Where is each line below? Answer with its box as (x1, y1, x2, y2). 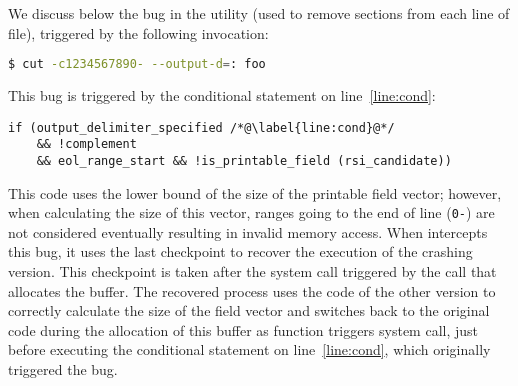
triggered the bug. (8, 359, 118, 380)
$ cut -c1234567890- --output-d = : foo (8, 57, 266, 72)
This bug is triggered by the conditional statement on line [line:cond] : (8, 85, 436, 106)
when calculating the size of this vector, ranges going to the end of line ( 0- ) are (8, 202, 495, 223)
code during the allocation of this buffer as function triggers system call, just (8, 319, 479, 340)
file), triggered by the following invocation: (8, 22, 269, 43)
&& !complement (36, 137, 137, 152)
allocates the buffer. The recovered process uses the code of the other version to (8, 280, 496, 301)
